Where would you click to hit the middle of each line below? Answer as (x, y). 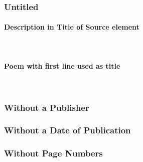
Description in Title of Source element (72, 27)
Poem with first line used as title (62, 65)
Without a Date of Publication (67, 130)
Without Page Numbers (53, 153)
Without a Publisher (47, 107)
